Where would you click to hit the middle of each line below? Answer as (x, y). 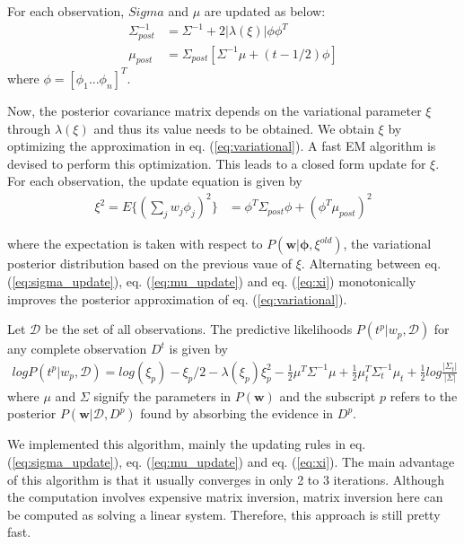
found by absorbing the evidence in (237, 413)
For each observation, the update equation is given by (155, 181)
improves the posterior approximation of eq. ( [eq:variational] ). (177, 298)
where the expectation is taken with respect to (135, 244)
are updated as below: (265, 11)
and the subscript (328, 395)
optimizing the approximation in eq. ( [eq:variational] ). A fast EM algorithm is (222, 146)
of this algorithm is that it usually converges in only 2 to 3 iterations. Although (226, 479)
